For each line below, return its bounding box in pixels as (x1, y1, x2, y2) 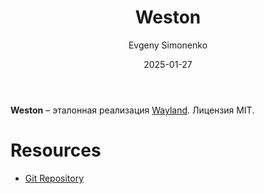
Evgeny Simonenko (128, 39, 208, 51)
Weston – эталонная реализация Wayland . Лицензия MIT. (10, 104, 255, 116)
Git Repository (24, 172, 85, 184)
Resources (10, 139, 102, 162)
